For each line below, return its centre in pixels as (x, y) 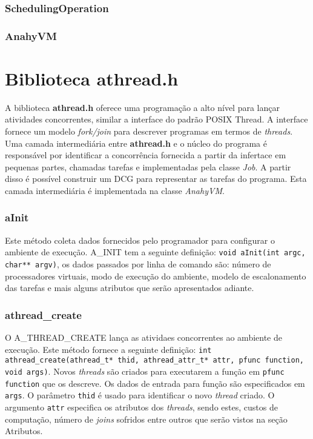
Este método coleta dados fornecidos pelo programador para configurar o (140, 240)
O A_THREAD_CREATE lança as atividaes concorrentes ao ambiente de (143, 337)
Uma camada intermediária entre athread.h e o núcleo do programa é (136, 143)
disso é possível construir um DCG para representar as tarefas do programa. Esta (156, 179)
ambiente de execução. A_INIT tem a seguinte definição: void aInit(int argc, (155, 252)
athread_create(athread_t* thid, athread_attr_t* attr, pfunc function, (154, 360)
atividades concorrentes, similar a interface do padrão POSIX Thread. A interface (156, 119)
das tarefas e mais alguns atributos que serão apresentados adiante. (130, 288)
